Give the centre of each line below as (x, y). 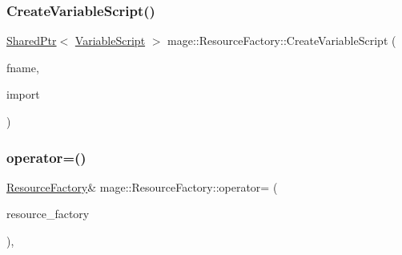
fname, (23, 67)
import (23, 94)
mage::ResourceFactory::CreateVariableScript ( (282, 40)
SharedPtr (32, 40)
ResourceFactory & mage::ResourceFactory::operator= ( (142, 186)
